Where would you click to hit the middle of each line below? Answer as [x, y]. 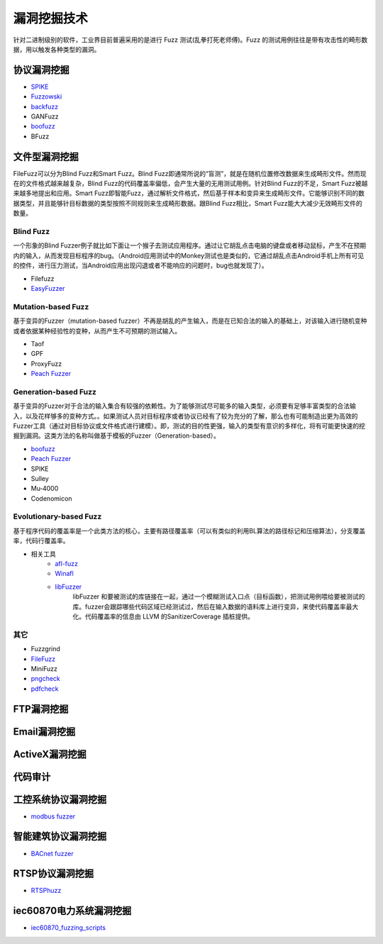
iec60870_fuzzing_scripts [68, 928]
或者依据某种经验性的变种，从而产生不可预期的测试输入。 [97, 331]
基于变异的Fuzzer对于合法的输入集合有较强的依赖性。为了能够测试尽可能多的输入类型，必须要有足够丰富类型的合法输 [184, 406]
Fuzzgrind [45, 649]
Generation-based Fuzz [55, 392]
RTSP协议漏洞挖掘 [54, 873]
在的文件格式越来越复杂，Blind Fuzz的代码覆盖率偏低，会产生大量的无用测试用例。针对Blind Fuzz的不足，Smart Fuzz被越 [190, 184]
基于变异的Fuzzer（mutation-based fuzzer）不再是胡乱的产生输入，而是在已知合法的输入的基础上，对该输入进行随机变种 [190, 321]
